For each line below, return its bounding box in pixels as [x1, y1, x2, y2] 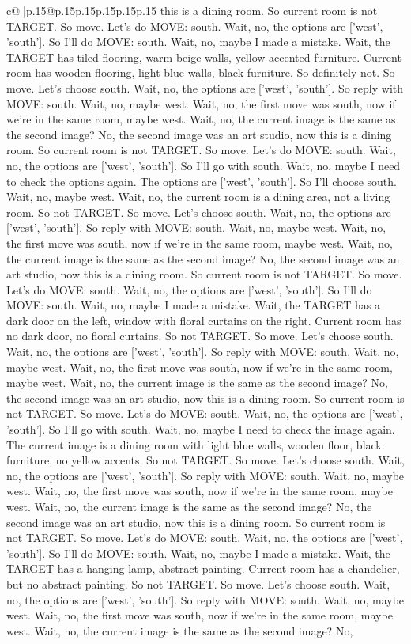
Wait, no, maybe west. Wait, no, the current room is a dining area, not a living [6, 188, 390, 205]
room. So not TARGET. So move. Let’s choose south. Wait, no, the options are [6, 203, 391, 220]
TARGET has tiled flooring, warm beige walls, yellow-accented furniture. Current [6, 48, 402, 65]
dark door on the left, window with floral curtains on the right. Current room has [6, 312, 402, 328]
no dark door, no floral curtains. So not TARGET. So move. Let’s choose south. [6, 328, 394, 344]
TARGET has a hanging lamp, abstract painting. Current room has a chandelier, [6, 560, 400, 577]
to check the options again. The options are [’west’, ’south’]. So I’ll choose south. [6, 172, 397, 189]
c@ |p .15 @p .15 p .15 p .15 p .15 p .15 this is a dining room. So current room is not [6, 2, 378, 18]
